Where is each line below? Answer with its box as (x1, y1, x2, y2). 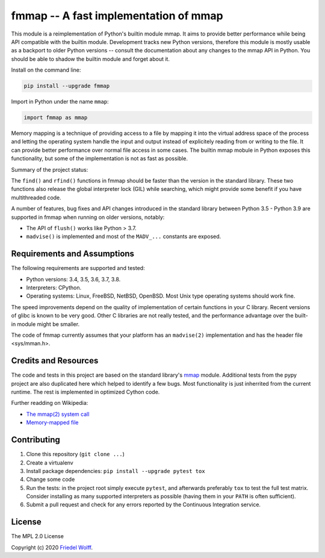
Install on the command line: (11, 66, 81, 74)
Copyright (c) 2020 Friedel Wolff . (11, 544, 93, 551)
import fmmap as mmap (23, 114, 88, 121)
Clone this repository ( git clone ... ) (26, 451, 125, 458)
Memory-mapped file (26, 419, 79, 426)
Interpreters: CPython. (26, 284, 81, 292)
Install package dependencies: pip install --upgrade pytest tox (26, 467, 205, 474)
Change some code (26, 476, 75, 483)
